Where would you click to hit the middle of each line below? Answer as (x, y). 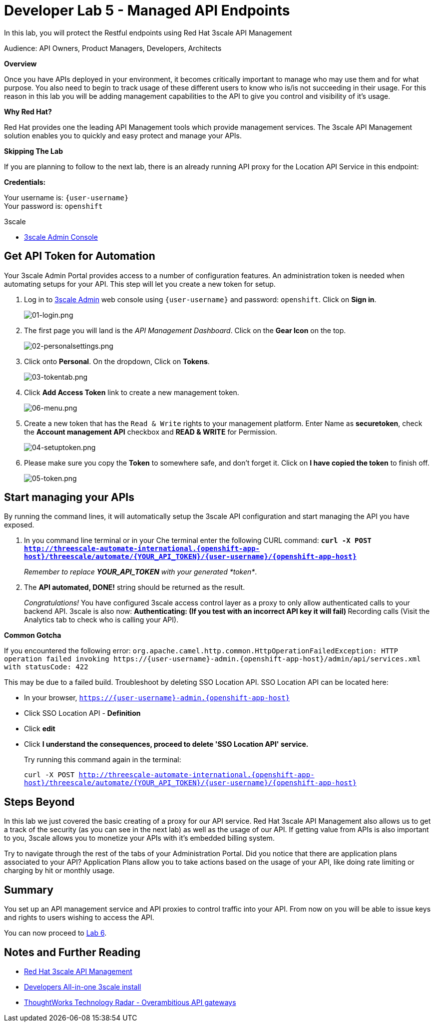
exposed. (19, 525)
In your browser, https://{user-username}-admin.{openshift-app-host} (157, 698)
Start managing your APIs (69, 498)
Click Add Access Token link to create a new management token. (132, 392)
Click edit (40, 729)
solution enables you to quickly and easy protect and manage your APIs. (123, 135)
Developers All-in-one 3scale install (83, 987)
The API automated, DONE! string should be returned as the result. (135, 587)
